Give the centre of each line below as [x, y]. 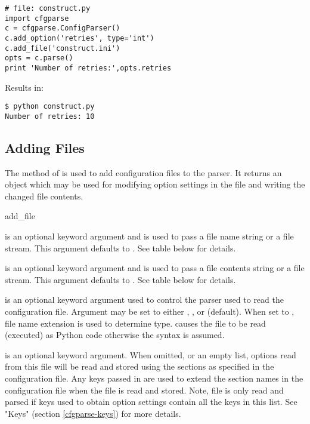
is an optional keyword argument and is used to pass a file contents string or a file [155, 268]
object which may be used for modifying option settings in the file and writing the [155, 184]
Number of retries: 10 [50, 116]
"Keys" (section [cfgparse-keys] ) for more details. [93, 413]
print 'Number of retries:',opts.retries [88, 68]
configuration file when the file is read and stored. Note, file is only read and [144, 390]
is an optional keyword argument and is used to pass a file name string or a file [149, 236]
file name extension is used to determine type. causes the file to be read [135, 323]
